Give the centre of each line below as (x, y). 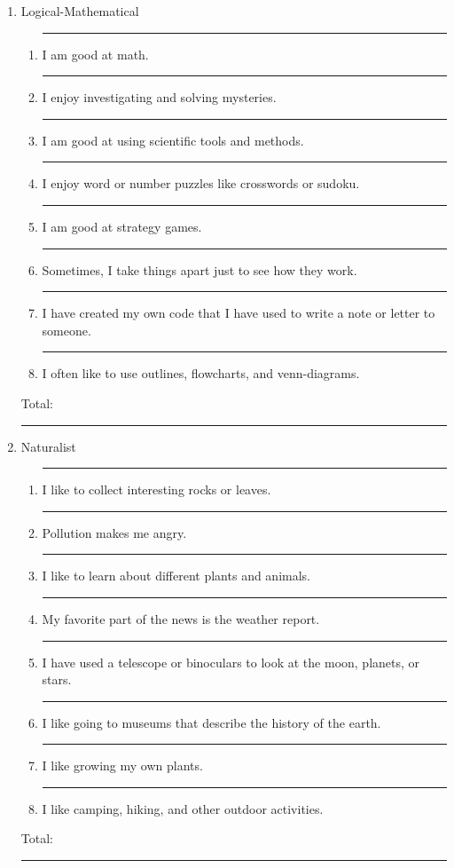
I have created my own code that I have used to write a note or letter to (239, 313)
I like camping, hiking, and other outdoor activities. (183, 808)
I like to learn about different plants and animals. (176, 576)
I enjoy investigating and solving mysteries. (159, 97)
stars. (57, 679)
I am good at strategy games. (122, 226)
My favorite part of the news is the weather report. (181, 618)
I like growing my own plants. (122, 765)
